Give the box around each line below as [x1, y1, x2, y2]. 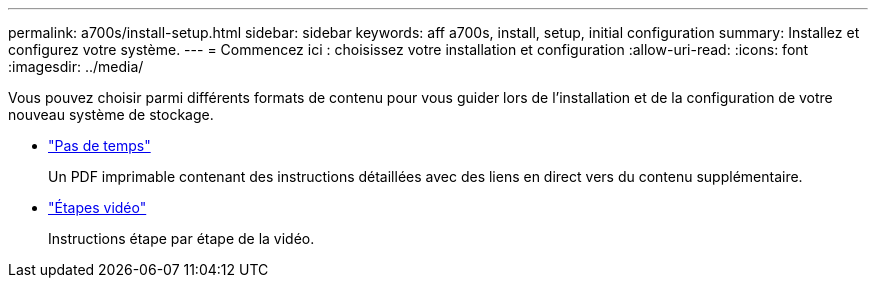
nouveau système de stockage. [8, 106, 214, 123]
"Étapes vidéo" [48, 199, 147, 216]
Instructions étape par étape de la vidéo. [48, 230, 315, 247]
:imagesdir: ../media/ [8, 58, 144, 75]
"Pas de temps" [48, 137, 151, 154]
